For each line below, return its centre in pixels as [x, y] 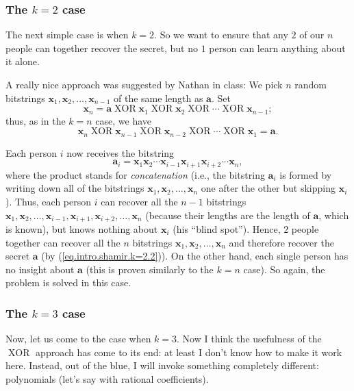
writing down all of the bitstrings [75, 188]
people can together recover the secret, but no [102, 48]
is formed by [306, 174]
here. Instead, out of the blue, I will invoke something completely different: [162, 365]
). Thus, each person [49, 201]
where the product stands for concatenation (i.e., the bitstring [135, 174]
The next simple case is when [67, 35]
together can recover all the [63, 242]
